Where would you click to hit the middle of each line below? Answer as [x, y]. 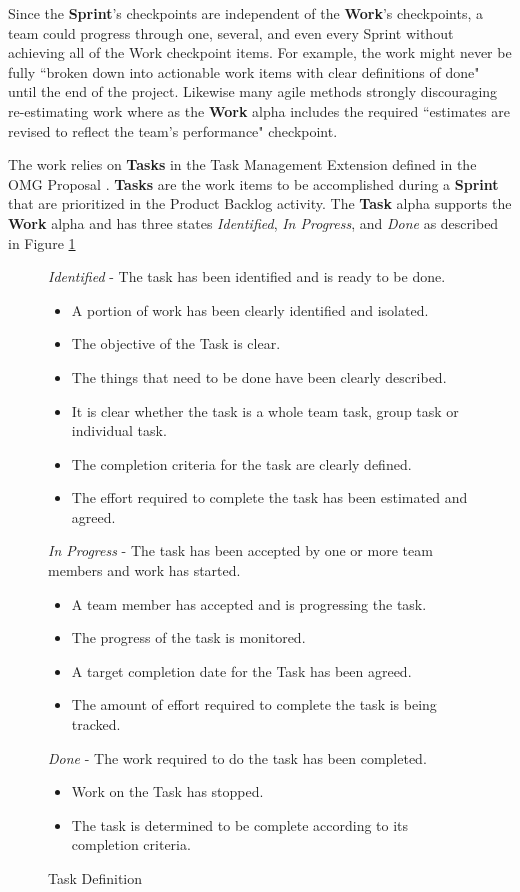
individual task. [119, 430]
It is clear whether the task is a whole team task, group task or [265, 410]
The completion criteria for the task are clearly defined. [241, 463]
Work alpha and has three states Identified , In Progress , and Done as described [253, 222]
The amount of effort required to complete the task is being [254, 704]
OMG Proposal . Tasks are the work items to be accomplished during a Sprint [253, 183]
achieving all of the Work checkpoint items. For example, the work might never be [260, 52]
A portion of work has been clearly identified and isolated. [250, 309]
